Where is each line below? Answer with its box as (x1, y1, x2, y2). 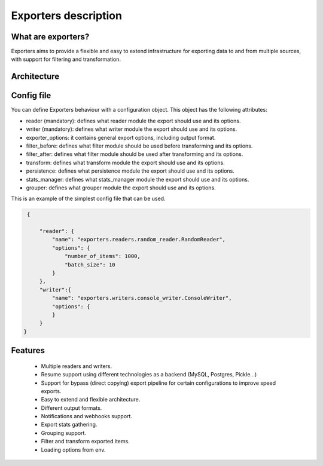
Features (11, 345, 45, 355)
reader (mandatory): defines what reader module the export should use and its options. (26, 117, 241, 124)
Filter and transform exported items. (41, 438, 130, 445)
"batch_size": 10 (65, 261, 116, 268)
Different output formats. (41, 404, 102, 412)
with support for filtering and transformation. (11, 56, 121, 63)
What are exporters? (11, 32, 90, 42)
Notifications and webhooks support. (41, 413, 133, 420)
